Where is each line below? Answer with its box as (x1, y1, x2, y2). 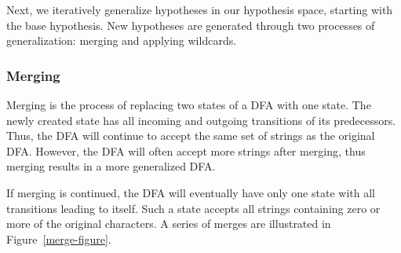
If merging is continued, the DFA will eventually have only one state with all (6, 184, 375, 200)
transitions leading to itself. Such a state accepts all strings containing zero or (6, 200, 381, 216)
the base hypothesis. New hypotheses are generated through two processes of (6, 16, 375, 33)
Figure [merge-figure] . (6, 230, 111, 247)
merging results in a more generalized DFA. (6, 158, 216, 174)
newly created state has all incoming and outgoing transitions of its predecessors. (6, 112, 396, 128)
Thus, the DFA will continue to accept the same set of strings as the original (6, 127, 375, 144)
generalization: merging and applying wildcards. (6, 32, 237, 49)
